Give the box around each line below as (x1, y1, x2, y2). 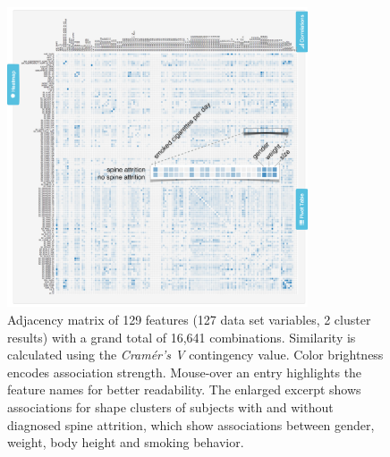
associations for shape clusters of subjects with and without (7, 397, 334, 416)
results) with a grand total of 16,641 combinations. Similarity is (7, 327, 356, 346)
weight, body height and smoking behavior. (7, 433, 244, 452)
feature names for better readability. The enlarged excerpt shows (7, 380, 361, 399)
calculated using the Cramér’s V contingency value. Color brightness (7, 345, 384, 364)
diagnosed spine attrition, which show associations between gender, (7, 415, 375, 434)
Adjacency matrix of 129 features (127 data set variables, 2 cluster (7, 309, 371, 328)
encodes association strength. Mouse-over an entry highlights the (7, 362, 362, 381)
